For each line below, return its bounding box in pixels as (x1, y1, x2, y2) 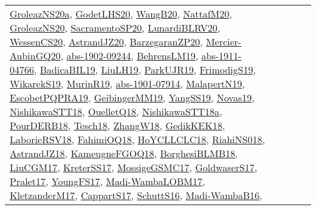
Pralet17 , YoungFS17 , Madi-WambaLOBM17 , (10, 174, 205, 188)
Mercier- (205, 35, 242, 49)
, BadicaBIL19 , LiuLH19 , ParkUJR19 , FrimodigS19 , (34, 63, 256, 76)
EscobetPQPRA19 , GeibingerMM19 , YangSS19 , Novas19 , (10, 90, 255, 104)
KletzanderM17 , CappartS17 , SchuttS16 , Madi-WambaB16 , (10, 188, 263, 202)
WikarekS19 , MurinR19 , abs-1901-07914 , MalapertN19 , (10, 76, 245, 90)
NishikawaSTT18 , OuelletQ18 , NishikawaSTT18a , (10, 104, 222, 118)
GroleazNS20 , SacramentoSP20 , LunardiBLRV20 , (10, 21, 221, 35)
